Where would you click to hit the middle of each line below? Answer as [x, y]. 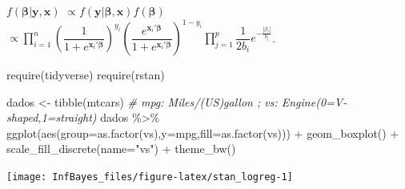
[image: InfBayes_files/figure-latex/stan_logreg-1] [150, 177]
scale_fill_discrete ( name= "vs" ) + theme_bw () [121, 149]
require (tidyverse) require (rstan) [86, 75]
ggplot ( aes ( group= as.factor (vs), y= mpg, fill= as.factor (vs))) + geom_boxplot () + [203, 133]
